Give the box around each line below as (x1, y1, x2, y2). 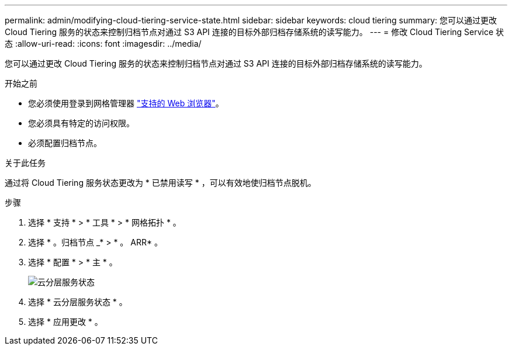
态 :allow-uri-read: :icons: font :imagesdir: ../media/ (5, 39, 202, 48)
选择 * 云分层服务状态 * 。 (28, 297, 127, 307)
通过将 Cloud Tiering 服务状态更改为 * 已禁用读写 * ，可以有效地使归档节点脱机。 (5, 178, 316, 188)
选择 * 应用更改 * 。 (28, 317, 103, 327)
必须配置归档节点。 (28, 138, 102, 148)
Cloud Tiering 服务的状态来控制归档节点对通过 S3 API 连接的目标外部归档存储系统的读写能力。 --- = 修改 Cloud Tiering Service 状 (5, 27, 504, 37)
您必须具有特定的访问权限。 (28, 118, 134, 128)
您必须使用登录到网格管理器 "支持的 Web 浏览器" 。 (28, 98, 224, 108)
